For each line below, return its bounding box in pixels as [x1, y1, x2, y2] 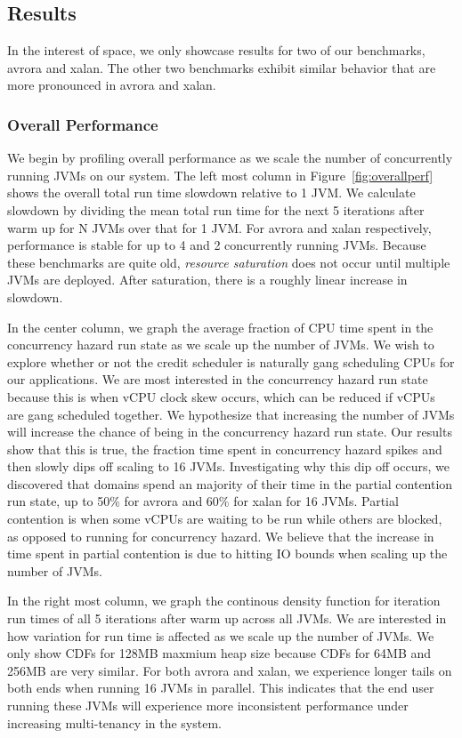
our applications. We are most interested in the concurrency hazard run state [7, 370, 428, 389]
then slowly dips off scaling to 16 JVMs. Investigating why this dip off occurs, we [7, 457, 450, 476]
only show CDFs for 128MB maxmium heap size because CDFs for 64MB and [7, 644, 432, 662]
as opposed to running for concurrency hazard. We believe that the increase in [7, 526, 434, 545]
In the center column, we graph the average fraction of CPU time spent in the [7, 317, 434, 336]
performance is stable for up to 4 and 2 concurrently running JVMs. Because [7, 236, 426, 254]
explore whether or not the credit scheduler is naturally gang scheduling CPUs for [7, 352, 455, 371]
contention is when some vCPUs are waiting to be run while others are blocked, [7, 509, 442, 528]
